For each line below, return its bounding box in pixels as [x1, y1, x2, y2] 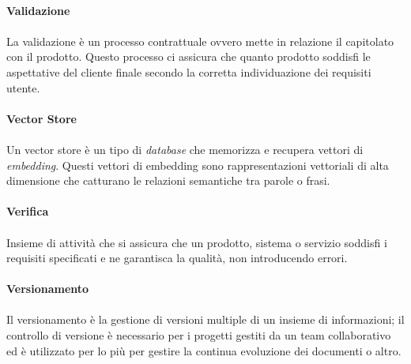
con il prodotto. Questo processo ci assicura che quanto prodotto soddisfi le [6, 48, 371, 65]
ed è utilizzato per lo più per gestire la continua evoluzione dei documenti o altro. [6, 342, 402, 358]
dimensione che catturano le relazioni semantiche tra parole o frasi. [6, 172, 330, 189]
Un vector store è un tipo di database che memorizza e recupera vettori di [6, 141, 364, 157]
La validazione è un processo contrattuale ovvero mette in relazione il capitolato [6, 32, 394, 49]
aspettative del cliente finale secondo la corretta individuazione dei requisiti [6, 63, 371, 80]
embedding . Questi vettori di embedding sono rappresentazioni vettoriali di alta [6, 156, 389, 173]
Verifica [6, 203, 49, 220]
